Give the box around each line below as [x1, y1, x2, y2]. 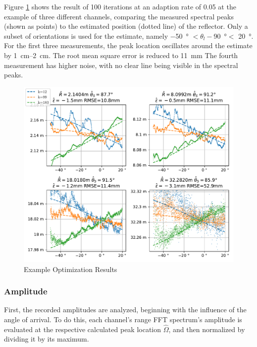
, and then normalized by [168, 324, 245, 334]
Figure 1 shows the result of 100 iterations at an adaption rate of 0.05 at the [4, 1, 236, 11]
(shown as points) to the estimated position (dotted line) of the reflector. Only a [4, 21, 248, 31]
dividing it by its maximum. [4, 334, 89, 344]
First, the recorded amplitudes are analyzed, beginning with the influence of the [4, 304, 247, 315]
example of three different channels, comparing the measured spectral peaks [4, 11, 234, 21]
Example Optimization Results [24, 264, 117, 274]
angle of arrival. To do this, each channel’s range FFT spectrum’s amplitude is [4, 314, 242, 324]
